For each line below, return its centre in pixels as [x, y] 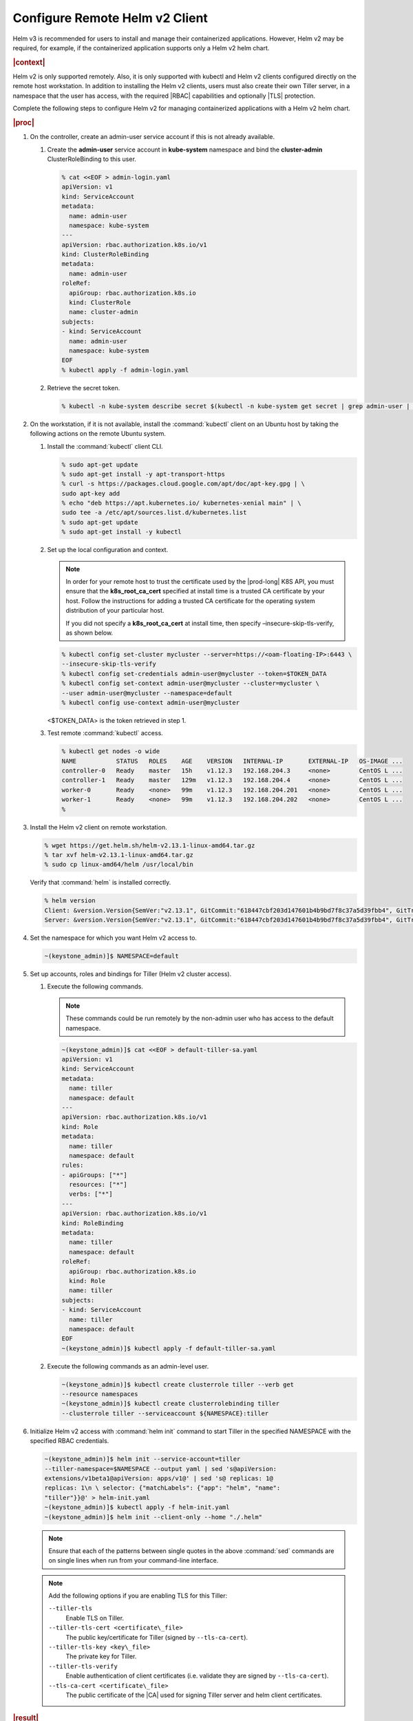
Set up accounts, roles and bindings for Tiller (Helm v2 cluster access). [131, 974]
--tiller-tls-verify [83, 1666]
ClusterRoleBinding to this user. [92, 159]
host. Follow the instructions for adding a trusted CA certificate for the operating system [191, 601]
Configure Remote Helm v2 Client [110, 18]
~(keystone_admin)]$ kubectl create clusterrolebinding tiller [171, 1404]
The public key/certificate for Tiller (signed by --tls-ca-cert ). [157, 1637]
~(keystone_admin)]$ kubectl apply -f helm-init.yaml [137, 1507]
